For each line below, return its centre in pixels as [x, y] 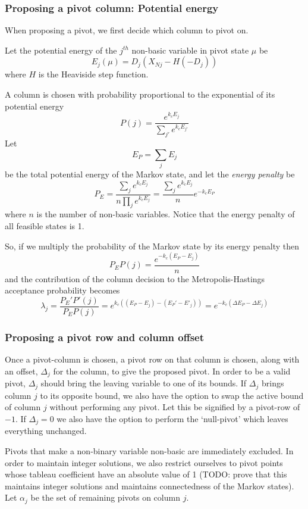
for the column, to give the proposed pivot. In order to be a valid [172, 371]
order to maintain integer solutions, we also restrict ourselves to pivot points [144, 462]
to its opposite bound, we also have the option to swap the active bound [172, 395]
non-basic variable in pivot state [190, 50]
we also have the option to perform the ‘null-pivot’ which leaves [172, 418]
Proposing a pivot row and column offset [105, 337]
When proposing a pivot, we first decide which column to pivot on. [127, 30]
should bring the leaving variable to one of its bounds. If [144, 383]
